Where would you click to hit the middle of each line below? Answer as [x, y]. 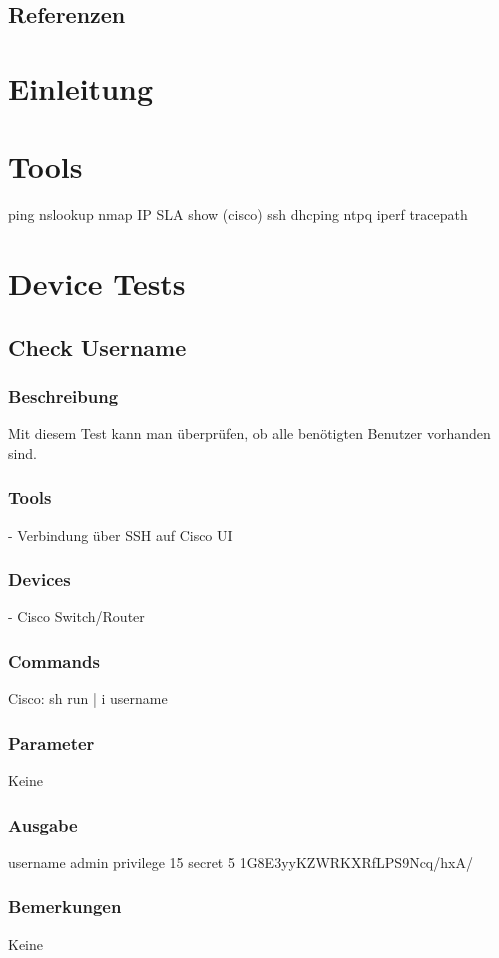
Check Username [97, 346]
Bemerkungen [65, 906]
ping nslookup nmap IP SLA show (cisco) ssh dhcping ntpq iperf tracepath [238, 214]
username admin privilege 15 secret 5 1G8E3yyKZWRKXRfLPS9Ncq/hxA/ [240, 861]
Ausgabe [43, 824]
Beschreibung [63, 395]
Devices [39, 579]
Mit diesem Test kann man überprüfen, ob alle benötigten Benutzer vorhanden [249, 433]
